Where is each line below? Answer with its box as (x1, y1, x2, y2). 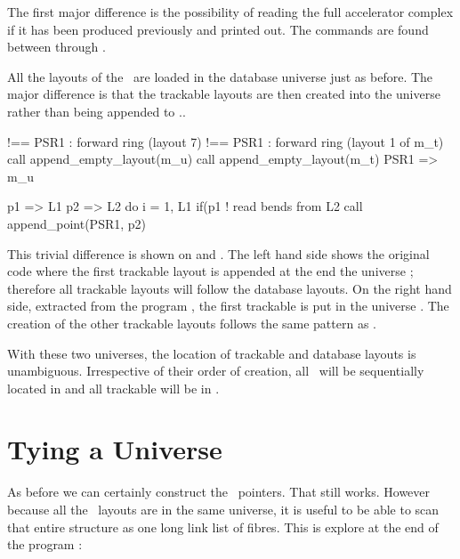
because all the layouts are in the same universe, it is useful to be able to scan (7, 500, 440, 518)
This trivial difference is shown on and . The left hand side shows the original (7, 244, 430, 263)
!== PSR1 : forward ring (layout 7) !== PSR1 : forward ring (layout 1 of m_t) (7, 132, 444, 150)
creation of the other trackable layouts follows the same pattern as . (7, 313, 376, 332)
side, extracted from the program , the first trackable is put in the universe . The (7, 296, 449, 315)
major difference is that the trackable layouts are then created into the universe (7, 85, 440, 103)
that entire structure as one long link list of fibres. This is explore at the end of (7, 517, 439, 536)
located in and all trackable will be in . (7, 378, 220, 397)
